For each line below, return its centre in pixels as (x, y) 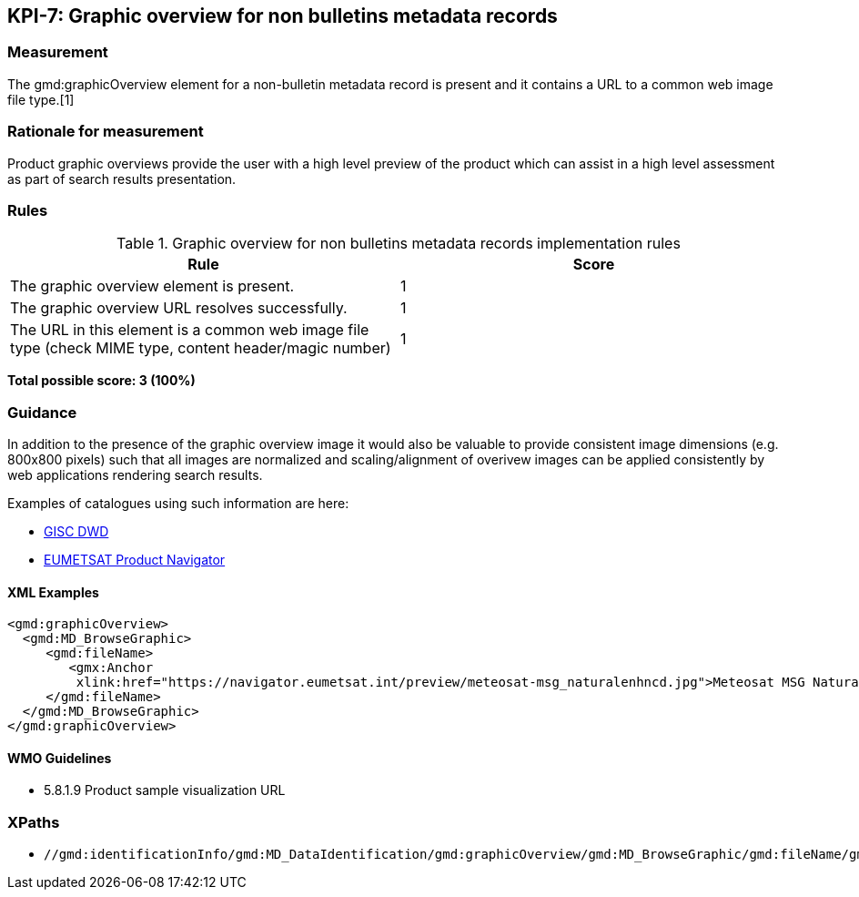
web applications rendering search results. (135, 475)
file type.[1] (41, 99)
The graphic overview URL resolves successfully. (179, 308)
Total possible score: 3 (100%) (101, 381)
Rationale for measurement (106, 132)
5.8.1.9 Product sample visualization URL (165, 790)
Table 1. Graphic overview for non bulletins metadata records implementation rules (399, 244)
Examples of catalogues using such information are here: (178, 504)
